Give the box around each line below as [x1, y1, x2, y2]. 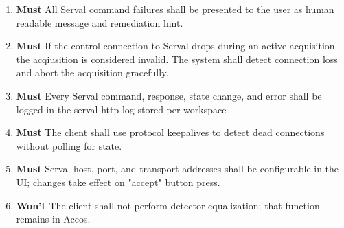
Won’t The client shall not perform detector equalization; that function [16, 198, 320, 212]
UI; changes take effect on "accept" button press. [16, 174, 220, 189]
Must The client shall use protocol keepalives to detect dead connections [16, 125, 325, 139]
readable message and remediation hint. [16, 15, 183, 30]
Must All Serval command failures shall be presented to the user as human [16, 2, 334, 16]
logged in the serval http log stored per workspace [16, 102, 227, 116]
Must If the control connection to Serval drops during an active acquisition [16, 38, 335, 53]
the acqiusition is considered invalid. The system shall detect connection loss [16, 52, 338, 66]
